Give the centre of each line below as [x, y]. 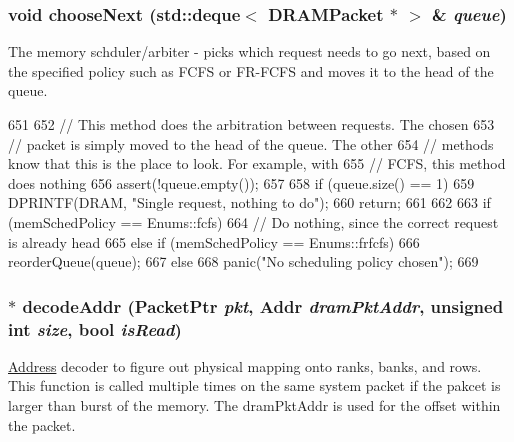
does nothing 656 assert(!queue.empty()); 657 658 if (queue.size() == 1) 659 [241, 182]
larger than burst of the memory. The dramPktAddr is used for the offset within [254, 405]
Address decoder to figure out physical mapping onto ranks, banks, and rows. [245, 365]
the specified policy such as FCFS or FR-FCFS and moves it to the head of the [251, 70]
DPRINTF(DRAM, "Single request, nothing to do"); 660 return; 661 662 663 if [249, 202]
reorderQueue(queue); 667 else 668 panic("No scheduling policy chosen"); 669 [243, 261]
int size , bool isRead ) [95, 328]
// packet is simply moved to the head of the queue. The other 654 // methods [251, 143]
